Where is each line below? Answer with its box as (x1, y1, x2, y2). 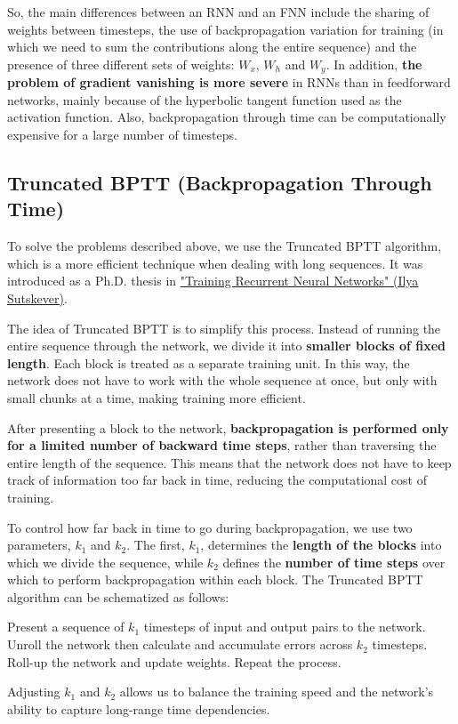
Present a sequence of (7, 617, 125, 636)
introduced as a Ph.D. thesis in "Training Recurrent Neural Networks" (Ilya (7, 271, 419, 290)
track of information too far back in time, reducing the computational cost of (7, 471, 427, 489)
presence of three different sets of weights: (7, 54, 235, 73)
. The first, (126, 535, 185, 554)
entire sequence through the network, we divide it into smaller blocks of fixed (7, 336, 446, 355)
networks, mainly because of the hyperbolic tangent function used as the (7, 90, 402, 109)
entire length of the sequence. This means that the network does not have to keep (7, 453, 452, 471)
